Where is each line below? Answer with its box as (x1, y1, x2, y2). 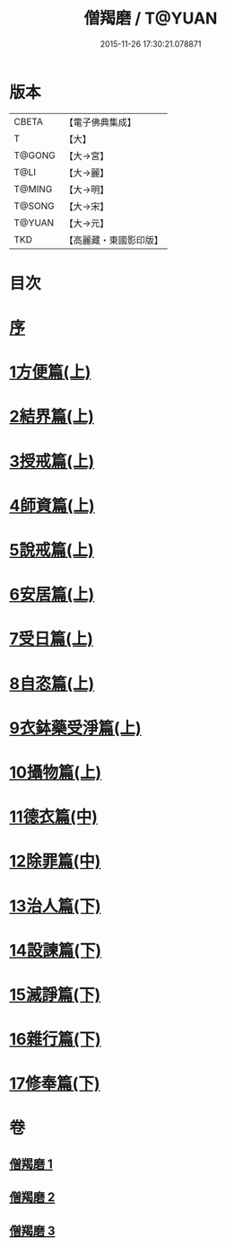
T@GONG (13, 149, 56, 162)
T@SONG (13, 199, 56, 212)
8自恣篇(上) (9, 673, 95, 694)
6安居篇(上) (9, 585, 95, 605)
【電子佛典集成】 (64, 116, 136, 128)
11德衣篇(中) (9, 807, 99, 827)
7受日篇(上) (9, 629, 94, 650)
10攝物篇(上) (9, 762, 102, 783)
